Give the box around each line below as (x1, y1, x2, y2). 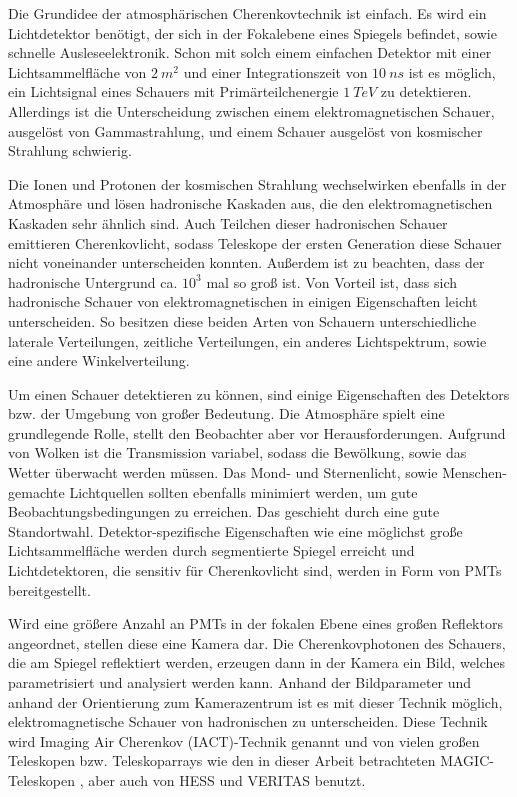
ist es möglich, (408, 61, 496, 82)
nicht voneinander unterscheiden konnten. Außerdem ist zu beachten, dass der (8, 252, 485, 273)
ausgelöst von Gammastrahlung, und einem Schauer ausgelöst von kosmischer (8, 120, 483, 141)
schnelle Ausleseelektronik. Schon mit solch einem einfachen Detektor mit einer (8, 42, 492, 63)
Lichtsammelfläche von (8, 61, 147, 82)
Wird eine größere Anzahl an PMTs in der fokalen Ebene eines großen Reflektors (8, 613, 503, 634)
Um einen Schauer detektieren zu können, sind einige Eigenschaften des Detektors (8, 383, 510, 404)
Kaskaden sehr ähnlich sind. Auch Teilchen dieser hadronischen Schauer (8, 212, 448, 233)
